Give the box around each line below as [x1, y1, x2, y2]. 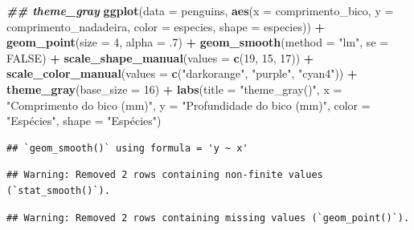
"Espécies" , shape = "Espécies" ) [6, 112, 162, 129]
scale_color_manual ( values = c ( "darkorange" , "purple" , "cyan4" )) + [6, 65, 358, 82]
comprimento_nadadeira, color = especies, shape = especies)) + [6, 18, 326, 34]
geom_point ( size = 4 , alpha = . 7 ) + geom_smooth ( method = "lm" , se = [6, 34, 389, 50]
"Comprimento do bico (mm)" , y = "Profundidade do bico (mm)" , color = [6, 96, 371, 113]
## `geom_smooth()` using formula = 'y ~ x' [6, 142, 248, 154]
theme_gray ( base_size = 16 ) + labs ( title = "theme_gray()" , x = [6, 80, 342, 97]
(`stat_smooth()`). [6, 184, 110, 196]
